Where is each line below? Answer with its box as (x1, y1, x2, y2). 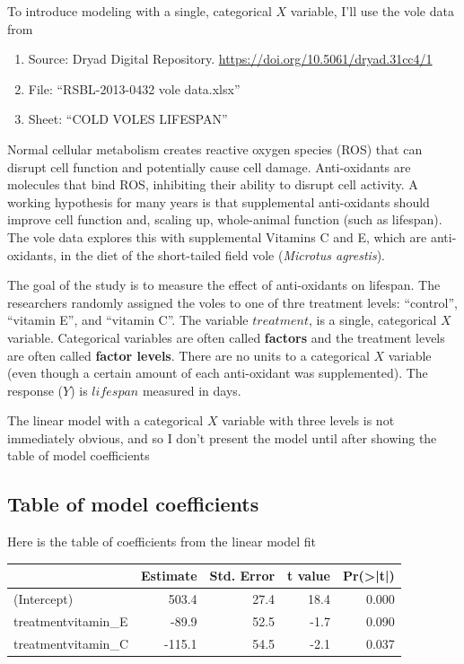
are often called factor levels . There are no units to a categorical (7, 345, 370, 364)
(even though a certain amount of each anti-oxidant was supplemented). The (7, 363, 428, 382)
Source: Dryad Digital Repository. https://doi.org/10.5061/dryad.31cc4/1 (28, 49, 433, 68)
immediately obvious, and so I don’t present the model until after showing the (7, 428, 437, 447)
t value (287, 566, 330, 585)
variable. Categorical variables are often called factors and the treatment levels (7, 328, 445, 346)
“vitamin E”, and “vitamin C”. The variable (7, 310, 249, 329)
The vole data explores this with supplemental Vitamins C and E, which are (7, 227, 427, 246)
